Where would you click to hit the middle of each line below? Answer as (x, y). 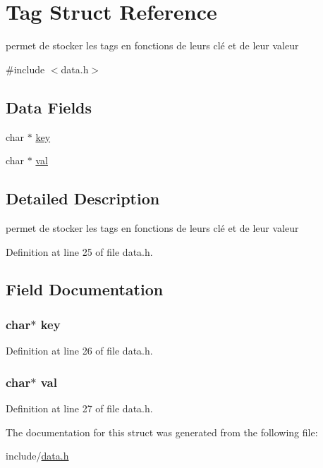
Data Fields (49, 107)
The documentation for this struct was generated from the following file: (162, 432)
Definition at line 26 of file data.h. (79, 351)
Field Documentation (85, 289)
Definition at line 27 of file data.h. (79, 408)
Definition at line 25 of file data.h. (79, 251)
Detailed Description (83, 198)
